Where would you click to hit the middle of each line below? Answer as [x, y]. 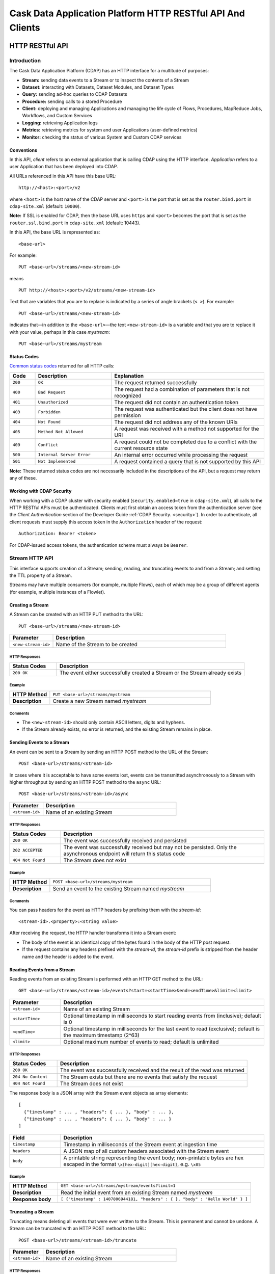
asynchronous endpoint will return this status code [124, 854]
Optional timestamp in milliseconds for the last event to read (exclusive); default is [161, 1028]
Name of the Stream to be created [97, 645]
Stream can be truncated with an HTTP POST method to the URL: [78, 1229]
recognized [128, 395]
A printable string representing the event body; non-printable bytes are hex [154, 1158]
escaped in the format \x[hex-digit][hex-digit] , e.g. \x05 [132, 1164]
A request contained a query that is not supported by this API [188, 461]
